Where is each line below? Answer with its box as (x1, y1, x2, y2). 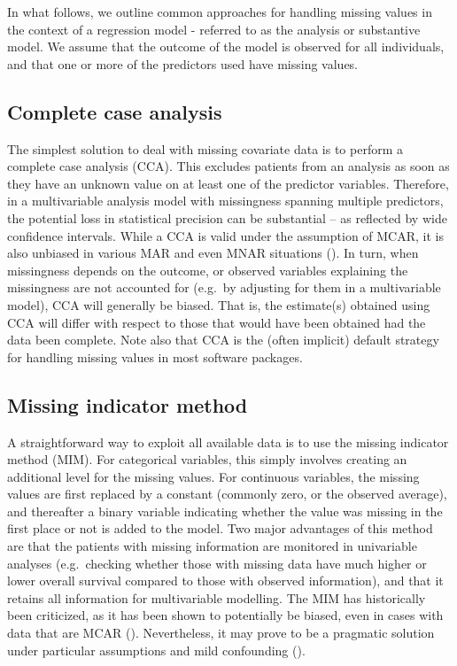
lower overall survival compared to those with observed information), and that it (7, 571, 444, 590)
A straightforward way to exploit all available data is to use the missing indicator (7, 432, 449, 451)
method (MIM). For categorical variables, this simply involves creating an (7, 450, 407, 469)
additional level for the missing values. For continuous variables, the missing (7, 467, 420, 485)
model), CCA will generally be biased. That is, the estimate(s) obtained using (7, 295, 430, 314)
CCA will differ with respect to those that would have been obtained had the (7, 313, 426, 331)
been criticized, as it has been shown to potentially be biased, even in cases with (7, 606, 444, 624)
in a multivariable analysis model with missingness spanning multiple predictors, (7, 191, 444, 210)
